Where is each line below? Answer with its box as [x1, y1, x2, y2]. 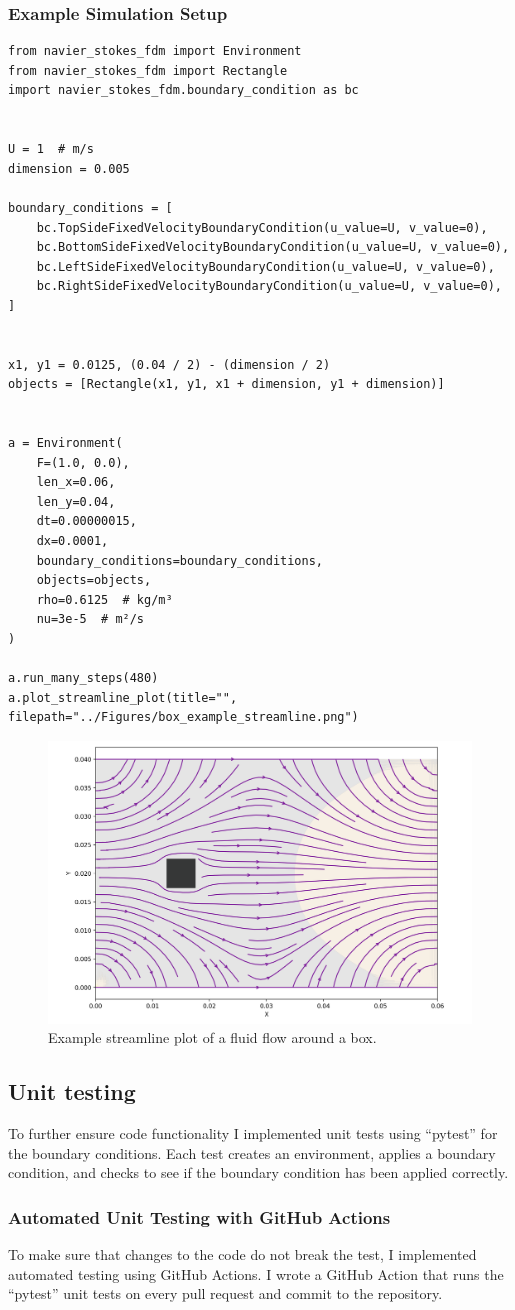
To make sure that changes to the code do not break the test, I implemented [8, 1244, 477, 1265]
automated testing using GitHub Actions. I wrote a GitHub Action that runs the [8, 1263, 504, 1284]
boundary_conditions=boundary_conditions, [36, 553, 323, 568]
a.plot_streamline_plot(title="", [8, 690, 238, 705]
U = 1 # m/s [8, 142, 94, 157]
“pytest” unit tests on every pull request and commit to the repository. [8, 1283, 443, 1304]
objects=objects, [36, 573, 152, 588]
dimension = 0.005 [8, 161, 130, 176]
